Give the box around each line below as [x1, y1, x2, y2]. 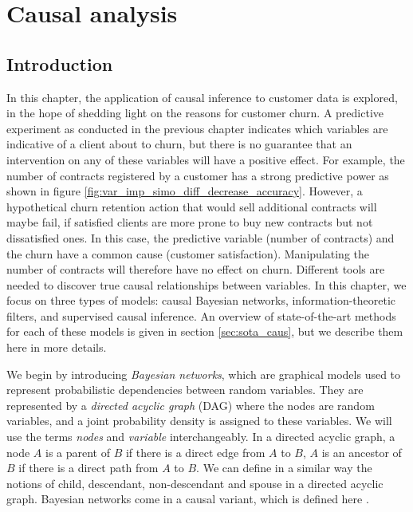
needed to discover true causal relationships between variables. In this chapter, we [6, 276, 407, 293]
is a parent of [45, 443, 111, 460]
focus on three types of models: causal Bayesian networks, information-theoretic [6, 292, 396, 309]
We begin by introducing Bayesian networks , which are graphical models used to [6, 365, 401, 382]
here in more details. [6, 339, 107, 356]
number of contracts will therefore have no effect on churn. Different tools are [6, 261, 385, 278]
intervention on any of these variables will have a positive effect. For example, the [6, 151, 405, 167]
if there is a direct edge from [125, 443, 265, 460]
